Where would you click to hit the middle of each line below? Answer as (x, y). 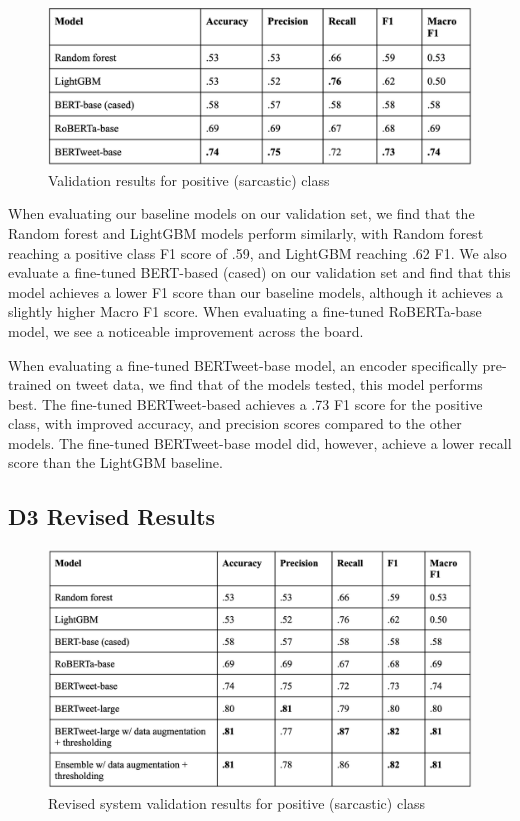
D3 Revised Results (112, 516)
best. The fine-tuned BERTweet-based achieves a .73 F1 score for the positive (245, 403)
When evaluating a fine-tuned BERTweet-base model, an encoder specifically (243, 364)
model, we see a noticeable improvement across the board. (186, 330)
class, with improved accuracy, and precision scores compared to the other (235, 423)
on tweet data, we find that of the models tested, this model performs (269, 384)
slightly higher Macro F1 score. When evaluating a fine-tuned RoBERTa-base (245, 311)
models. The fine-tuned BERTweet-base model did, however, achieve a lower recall (260, 442)
